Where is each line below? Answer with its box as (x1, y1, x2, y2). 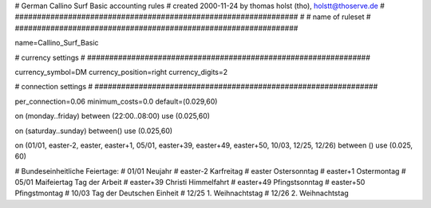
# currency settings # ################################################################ (14, 53, 371, 62)
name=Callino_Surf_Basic (14, 38, 99, 48)
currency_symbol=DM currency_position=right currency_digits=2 (14, 67, 228, 77)
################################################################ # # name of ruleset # (14, 12, 371, 22)
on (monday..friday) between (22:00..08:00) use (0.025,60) (14, 112, 211, 121)
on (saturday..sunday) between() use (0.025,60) (14, 126, 173, 135)
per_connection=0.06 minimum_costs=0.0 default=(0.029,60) (14, 96, 218, 106)
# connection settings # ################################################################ (14, 82, 378, 92)
